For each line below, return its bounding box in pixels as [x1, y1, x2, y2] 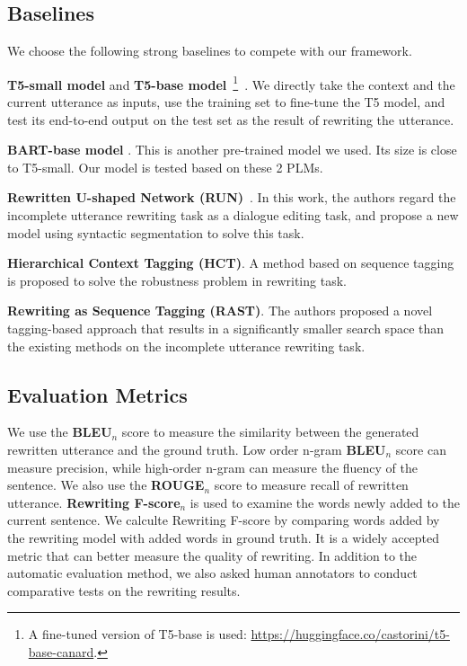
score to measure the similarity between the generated [121, 422, 419, 441]
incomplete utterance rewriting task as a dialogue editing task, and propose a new [7, 206, 459, 225]
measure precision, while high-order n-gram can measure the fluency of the [7, 457, 419, 476]
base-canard [28, 642, 94, 661]
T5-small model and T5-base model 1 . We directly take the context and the [7, 72, 455, 93]
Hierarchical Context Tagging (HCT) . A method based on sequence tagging [7, 253, 454, 272]
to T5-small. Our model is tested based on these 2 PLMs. [7, 157, 323, 176]
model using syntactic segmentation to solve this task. [7, 223, 304, 242]
